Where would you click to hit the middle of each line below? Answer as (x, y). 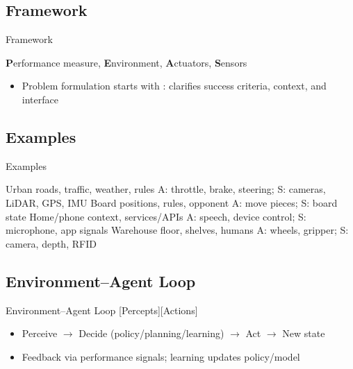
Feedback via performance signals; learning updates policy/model (161, 356)
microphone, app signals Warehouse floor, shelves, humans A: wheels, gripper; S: (177, 230)
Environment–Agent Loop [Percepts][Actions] (102, 310)
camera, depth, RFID (51, 243)
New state (304, 333)
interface (40, 99)
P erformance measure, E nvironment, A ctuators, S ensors (126, 62)
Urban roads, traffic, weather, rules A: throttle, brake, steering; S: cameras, (166, 189)
